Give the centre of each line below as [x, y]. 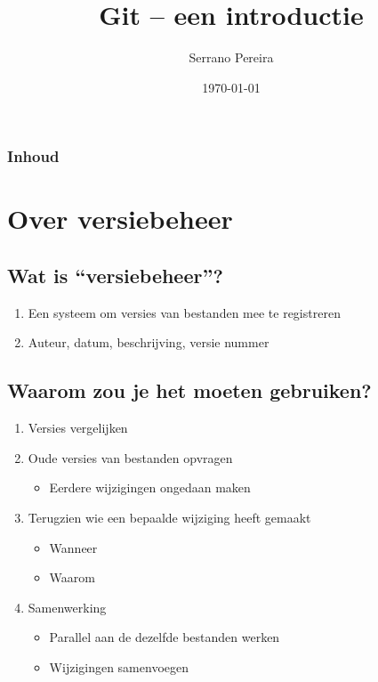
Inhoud [33, 156]
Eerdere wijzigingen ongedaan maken [150, 487]
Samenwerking [67, 607]
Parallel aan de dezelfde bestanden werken [165, 637]
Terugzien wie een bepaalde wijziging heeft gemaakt [169, 517]
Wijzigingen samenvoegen [119, 666]
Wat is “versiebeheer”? [115, 275]
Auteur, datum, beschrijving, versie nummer [149, 342]
